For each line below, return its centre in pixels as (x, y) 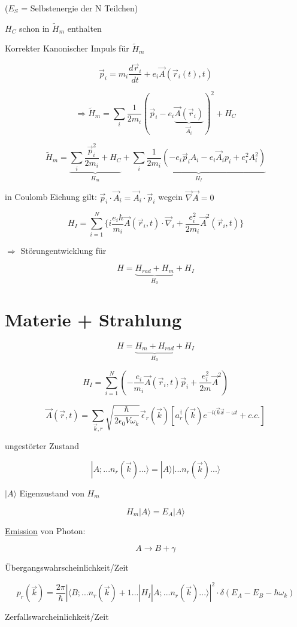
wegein (171, 197)
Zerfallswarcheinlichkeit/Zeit (57, 617)
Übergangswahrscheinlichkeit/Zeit (67, 567)
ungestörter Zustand (42, 446)
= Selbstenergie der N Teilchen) (80, 8)
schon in (34, 28)
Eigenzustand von (52, 493)
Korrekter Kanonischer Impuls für (67, 48)
